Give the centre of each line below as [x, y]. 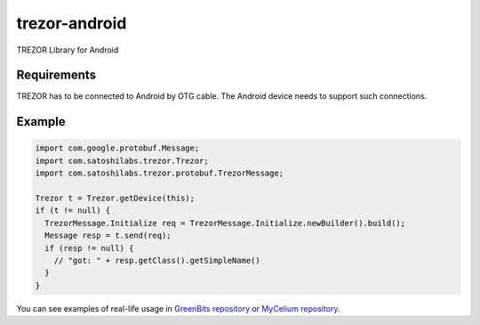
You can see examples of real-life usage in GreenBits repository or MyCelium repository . [178, 308]
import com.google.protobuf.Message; [117, 148]
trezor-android [72, 23]
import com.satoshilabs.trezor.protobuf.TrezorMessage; [160, 173]
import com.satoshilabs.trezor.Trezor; [122, 161]
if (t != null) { [73, 211]
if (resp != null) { [89, 248]
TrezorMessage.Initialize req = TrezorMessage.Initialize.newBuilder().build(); [225, 223]
